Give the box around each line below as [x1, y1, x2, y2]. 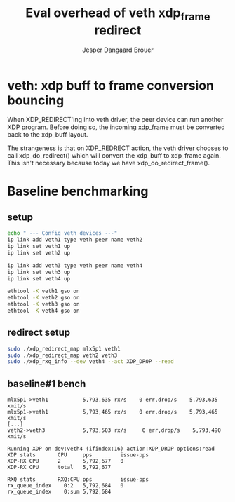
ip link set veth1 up [7, 243, 71, 250]
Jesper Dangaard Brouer [82, 46, 154, 54]
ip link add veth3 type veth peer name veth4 [7, 262, 142, 269]
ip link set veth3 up [7, 269, 71, 276]
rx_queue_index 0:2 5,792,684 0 [7, 482, 124, 489]
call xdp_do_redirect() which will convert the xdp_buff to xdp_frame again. [7, 151, 221, 160]
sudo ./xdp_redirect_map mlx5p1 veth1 [7, 345, 121, 352]
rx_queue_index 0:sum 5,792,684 [7, 489, 112, 496]
